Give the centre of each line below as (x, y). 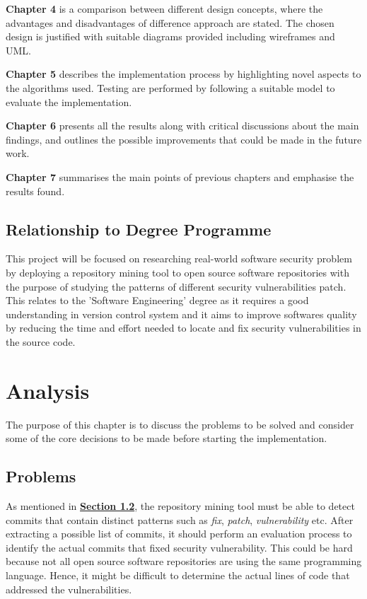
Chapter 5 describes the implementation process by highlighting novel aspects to (183, 74)
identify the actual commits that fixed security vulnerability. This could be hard (179, 547)
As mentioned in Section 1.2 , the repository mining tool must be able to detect (180, 506)
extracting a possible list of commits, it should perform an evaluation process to (179, 534)
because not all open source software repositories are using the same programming (184, 561)
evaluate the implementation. (69, 101)
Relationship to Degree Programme (139, 229)
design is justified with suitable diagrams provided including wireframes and (170, 36)
